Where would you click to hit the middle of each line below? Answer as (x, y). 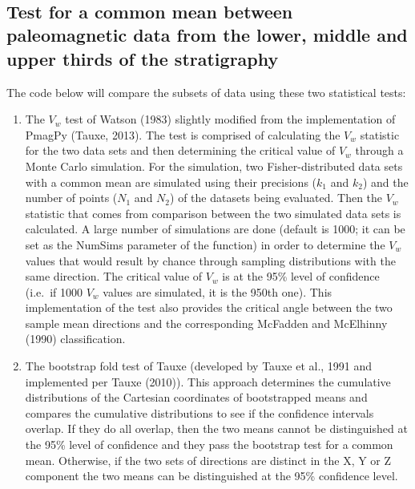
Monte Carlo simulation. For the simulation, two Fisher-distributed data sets (214, 166)
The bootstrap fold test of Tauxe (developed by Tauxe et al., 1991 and (199, 366)
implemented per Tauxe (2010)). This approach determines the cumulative (208, 381)
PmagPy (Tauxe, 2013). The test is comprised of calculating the (183, 134)
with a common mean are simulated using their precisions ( (171, 182)
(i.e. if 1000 (54, 291)
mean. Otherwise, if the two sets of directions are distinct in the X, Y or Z (208, 460)
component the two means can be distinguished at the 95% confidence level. (212, 476)
